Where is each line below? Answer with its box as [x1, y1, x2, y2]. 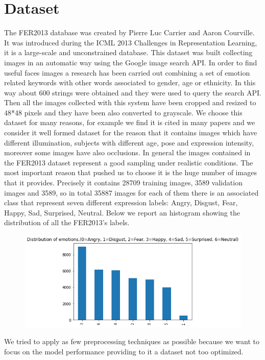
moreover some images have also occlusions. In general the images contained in [4, 147, 251, 158]
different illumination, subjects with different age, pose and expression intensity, [4, 137, 254, 148]
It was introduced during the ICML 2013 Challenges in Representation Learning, [4, 37, 257, 47]
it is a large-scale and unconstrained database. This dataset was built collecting [4, 47, 253, 58]
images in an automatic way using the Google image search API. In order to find [4, 57, 257, 67]
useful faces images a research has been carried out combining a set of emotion [4, 67, 250, 78]
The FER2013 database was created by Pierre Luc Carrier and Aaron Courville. [4, 27, 255, 38]
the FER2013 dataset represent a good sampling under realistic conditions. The [4, 157, 253, 167]
